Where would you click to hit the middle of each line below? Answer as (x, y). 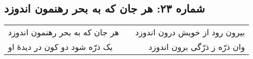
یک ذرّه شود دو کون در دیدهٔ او (60, 47)
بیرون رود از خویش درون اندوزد (190, 32)
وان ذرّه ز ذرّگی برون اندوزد (196, 47)
